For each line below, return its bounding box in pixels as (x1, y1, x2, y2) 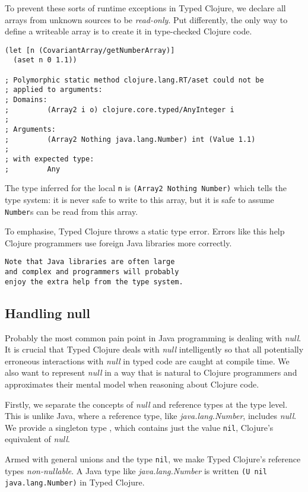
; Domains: (5, 96, 47, 104)
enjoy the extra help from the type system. (5, 277, 183, 286)
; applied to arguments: (5, 85, 103, 94)
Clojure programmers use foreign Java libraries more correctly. (5, 236, 232, 249)
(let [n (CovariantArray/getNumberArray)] (5, 46, 175, 55)
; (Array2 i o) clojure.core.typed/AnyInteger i (5, 105, 234, 114)
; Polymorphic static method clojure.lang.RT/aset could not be (5, 75, 264, 84)
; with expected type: (5, 155, 94, 163)
